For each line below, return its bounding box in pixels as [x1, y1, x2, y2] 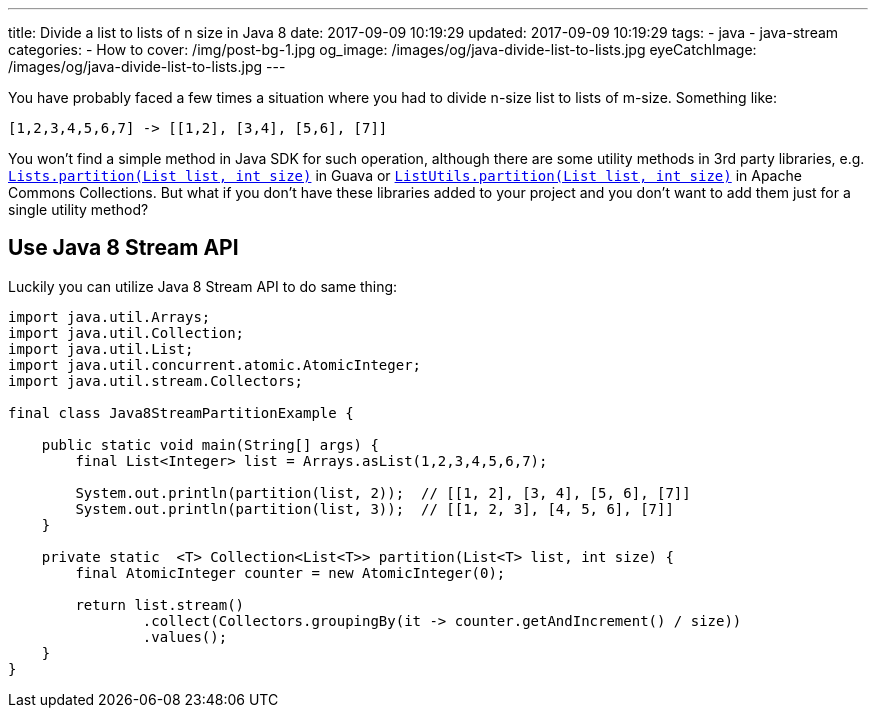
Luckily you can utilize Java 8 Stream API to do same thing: [8, 277, 398, 295]
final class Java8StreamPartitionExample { [8, 404, 354, 421]
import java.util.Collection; [8, 324, 245, 341]
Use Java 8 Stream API [8, 235, 239, 261]
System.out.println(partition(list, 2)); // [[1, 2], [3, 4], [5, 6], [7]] [75, 484, 691, 501]
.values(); [142, 628, 228, 645]
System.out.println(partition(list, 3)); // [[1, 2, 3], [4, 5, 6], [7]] [75, 500, 674, 517]
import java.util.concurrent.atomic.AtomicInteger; [8, 356, 422, 373]
